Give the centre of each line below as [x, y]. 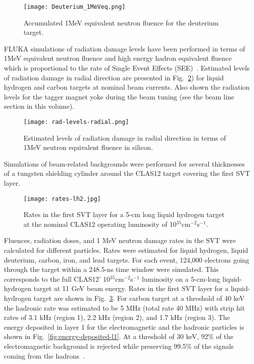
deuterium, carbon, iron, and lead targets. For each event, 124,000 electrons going [127, 259]
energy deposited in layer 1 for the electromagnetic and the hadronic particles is [124, 327]
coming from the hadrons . [44, 355]
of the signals [214, 346]
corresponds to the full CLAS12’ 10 [57, 279]
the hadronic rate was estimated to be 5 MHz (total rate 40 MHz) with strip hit [125, 307]
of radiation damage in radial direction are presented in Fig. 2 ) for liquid [114, 77]
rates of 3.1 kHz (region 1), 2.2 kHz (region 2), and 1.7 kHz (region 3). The [117, 317]
